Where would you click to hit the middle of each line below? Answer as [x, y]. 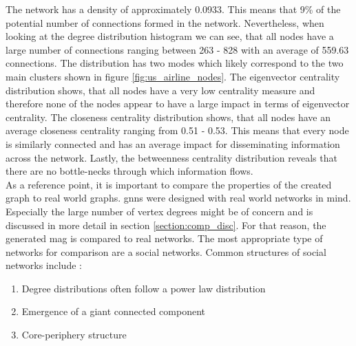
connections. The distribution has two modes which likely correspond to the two [175, 63]
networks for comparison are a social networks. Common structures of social [166, 251]
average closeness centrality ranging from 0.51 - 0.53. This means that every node [177, 130]
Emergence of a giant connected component [114, 311]
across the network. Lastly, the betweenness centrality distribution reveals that [171, 157]
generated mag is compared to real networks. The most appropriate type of [164, 238]
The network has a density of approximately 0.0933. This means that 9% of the [173, 9]
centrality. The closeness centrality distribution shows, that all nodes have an [168, 117]
